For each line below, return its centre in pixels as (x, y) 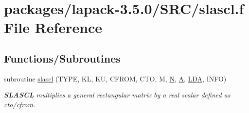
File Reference (53, 27)
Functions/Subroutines (62, 58)
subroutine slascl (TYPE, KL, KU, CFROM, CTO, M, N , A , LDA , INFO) (115, 78)
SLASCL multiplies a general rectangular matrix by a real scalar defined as (117, 95)
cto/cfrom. (20, 104)
